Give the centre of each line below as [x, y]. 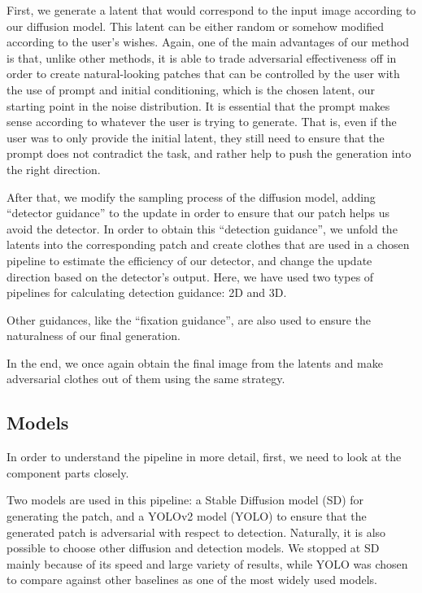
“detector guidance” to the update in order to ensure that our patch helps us [198, 213]
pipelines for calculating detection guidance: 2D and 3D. [147, 292]
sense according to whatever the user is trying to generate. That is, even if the [202, 122]
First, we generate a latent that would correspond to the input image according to [211, 10]
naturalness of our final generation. [94, 336]
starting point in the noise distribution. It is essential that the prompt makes [198, 105]
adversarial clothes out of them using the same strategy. [146, 379]
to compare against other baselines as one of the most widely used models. [192, 580]
